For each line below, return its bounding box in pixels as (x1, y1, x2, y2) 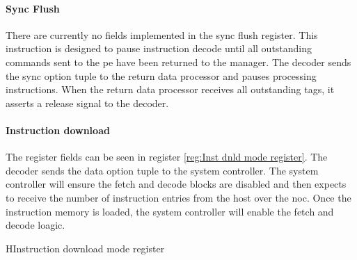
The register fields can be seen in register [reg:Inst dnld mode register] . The (6, 149, 328, 164)
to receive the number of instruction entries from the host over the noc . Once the (6, 190, 351, 204)
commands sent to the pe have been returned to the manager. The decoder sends (6, 54, 351, 69)
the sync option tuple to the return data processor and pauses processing (6, 68, 317, 83)
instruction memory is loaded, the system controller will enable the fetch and (6, 204, 334, 218)
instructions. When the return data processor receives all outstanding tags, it (6, 82, 335, 97)
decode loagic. (6, 218, 65, 232)
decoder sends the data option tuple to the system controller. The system (6, 163, 319, 177)
